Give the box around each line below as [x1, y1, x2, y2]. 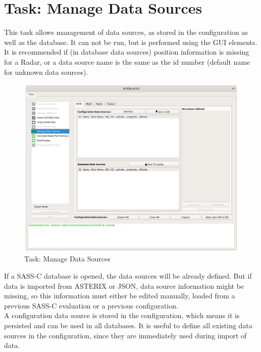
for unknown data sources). [4, 66, 88, 77]
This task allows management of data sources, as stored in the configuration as [4, 27, 248, 37]
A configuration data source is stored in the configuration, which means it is [4, 310, 240, 321]
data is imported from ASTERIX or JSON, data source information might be [4, 280, 244, 291]
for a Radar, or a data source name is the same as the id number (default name [4, 56, 250, 67]
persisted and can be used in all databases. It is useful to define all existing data [4, 320, 252, 330]
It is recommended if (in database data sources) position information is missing [4, 47, 249, 57]
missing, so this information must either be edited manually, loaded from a [4, 290, 235, 301]
